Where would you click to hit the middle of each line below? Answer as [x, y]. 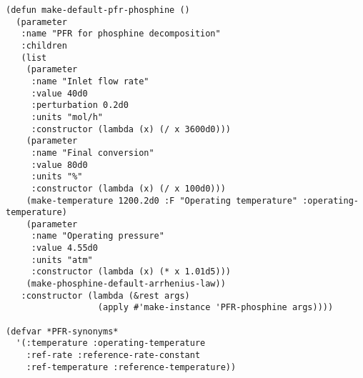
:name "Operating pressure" [98, 236]
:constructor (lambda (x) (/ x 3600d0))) [131, 129]
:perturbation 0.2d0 [80, 105]
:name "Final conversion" [93, 153]
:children [44, 45]
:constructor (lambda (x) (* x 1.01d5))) [131, 272]
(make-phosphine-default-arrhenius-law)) [126, 284]
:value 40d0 [59, 93]
